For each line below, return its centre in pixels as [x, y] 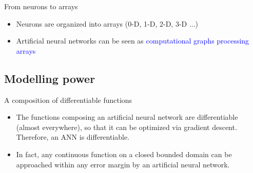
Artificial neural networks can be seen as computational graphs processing [133, 41]
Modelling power [50, 78]
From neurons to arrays [41, 6]
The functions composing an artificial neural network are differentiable [127, 117]
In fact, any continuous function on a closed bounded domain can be [124, 154]
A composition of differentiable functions [68, 100]
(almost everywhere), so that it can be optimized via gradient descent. [126, 127]
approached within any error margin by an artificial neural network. [123, 164]
